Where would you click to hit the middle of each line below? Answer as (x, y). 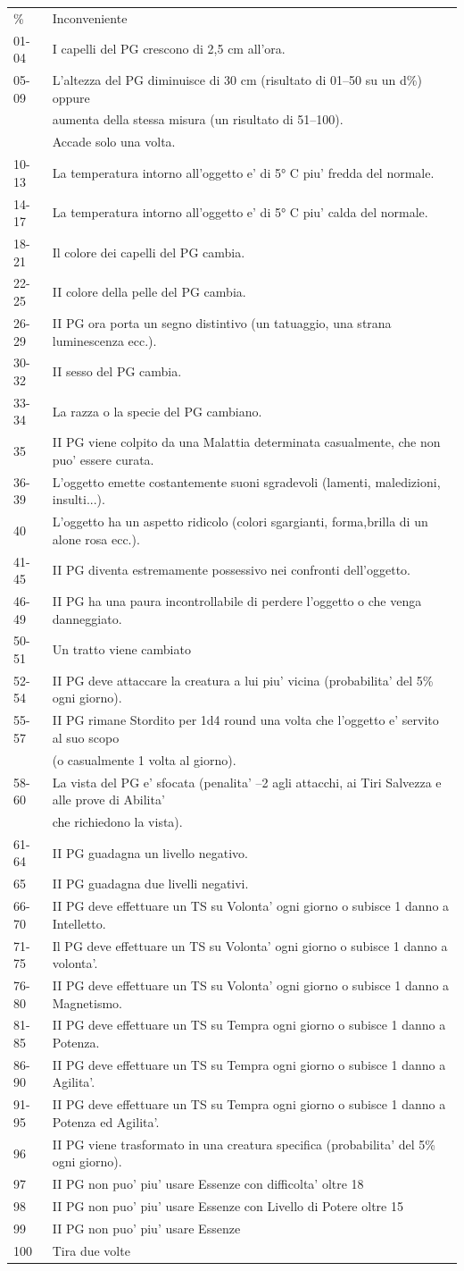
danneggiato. (87, 618)
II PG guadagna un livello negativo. (150, 852)
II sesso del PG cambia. (117, 371)
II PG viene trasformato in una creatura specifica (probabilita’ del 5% (244, 1144)
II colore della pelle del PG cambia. (149, 292)
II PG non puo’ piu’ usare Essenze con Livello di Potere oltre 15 (228, 1206)
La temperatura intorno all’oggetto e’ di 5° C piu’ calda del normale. (240, 212)
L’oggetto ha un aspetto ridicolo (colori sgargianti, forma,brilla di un (240, 522)
